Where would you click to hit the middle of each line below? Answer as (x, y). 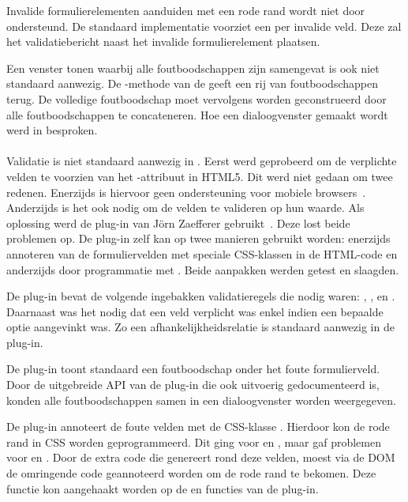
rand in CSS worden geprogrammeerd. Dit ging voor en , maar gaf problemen (194, 442)
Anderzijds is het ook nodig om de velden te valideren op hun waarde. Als (185, 208)
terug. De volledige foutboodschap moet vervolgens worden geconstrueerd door (197, 98)
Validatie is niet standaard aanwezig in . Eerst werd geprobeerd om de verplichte (202, 161)
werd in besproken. (52, 130)
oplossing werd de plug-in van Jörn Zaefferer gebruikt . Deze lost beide (178, 223)
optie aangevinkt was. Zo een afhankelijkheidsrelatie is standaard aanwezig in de (200, 327)
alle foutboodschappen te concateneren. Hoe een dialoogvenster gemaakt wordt (197, 114)
